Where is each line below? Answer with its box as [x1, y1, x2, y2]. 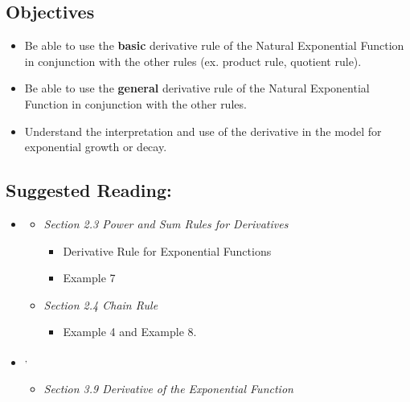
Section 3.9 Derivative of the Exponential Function [43, 380, 293, 397]
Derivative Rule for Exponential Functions [63, 242, 272, 259]
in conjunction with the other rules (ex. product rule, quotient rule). [24, 52, 362, 69]
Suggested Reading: [6, 178, 172, 203]
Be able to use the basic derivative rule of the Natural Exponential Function [24, 37, 404, 54]
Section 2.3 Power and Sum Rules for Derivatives [43, 215, 289, 232]
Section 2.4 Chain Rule [43, 296, 158, 313]
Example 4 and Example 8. [63, 323, 197, 340]
